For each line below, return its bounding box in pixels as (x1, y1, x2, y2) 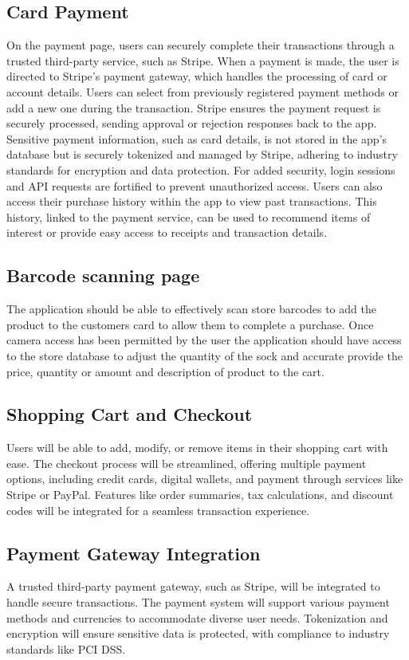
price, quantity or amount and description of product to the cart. (6, 363, 324, 379)
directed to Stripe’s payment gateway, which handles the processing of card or (6, 68, 387, 84)
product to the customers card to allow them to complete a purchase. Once (6, 316, 374, 332)
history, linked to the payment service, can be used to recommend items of (6, 208, 371, 225)
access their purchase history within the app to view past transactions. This (6, 193, 377, 210)
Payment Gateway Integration (6, 540, 261, 565)
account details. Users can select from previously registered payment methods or (6, 83, 399, 100)
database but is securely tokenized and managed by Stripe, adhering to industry (6, 146, 398, 163)
